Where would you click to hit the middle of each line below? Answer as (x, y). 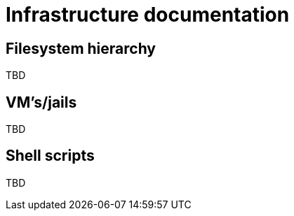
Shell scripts (50, 156)
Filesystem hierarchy (81, 48)
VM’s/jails (41, 102)
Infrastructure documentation (148, 15)
